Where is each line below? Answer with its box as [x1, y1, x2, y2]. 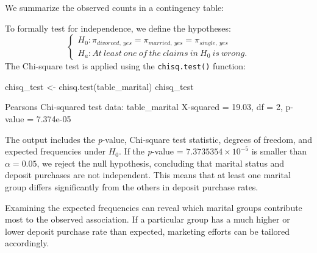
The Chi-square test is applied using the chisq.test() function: [5, 60, 246, 72]
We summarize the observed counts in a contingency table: [5, 1, 224, 13]
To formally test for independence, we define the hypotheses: [5, 21, 231, 34]
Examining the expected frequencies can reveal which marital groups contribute [5, 201, 302, 213]
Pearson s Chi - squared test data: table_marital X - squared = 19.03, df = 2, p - [5, 100, 293, 113]
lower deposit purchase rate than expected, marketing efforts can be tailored [5, 224, 290, 237]
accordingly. [5, 237, 49, 249]
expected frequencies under [5, 145, 106, 158]
